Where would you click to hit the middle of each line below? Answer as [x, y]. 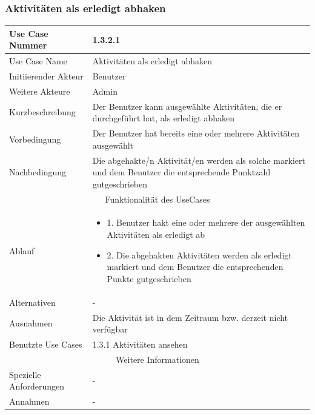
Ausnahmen [31, 323]
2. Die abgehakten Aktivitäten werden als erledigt [199, 255]
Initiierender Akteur [46, 76]
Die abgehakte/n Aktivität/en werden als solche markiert [199, 160]
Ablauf [22, 250]
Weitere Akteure [40, 91]
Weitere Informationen [157, 359]
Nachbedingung [38, 172]
